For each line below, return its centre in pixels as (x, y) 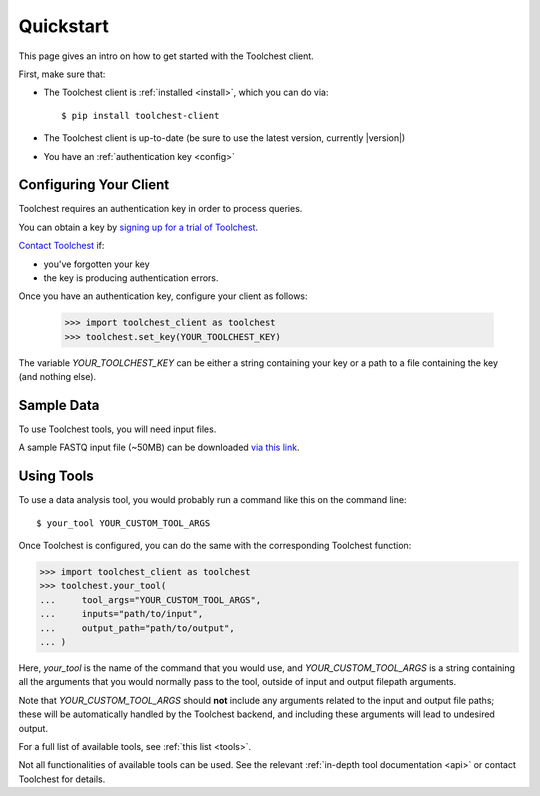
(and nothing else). (57, 377)
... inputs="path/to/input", (121, 614)
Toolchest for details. (62, 779)
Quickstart (64, 26)
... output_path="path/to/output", (137, 628)
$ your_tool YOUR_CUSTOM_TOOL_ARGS (123, 523)
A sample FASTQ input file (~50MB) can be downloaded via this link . (159, 447)
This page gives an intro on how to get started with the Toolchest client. (166, 56)
